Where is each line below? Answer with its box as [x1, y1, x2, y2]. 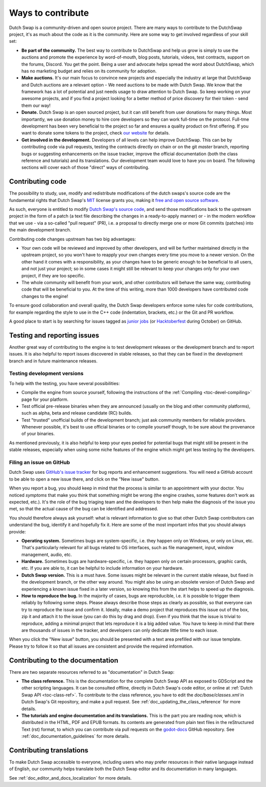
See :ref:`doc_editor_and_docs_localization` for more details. [9, 775, 132, 781]
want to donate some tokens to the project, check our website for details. [21, 130, 170, 136]
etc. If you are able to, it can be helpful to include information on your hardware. [21, 565, 184, 571]
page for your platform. [21, 396, 69, 402]
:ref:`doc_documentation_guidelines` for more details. [21, 733, 130, 739]
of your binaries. [21, 431, 55, 437]
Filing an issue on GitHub [9, 459, 70, 466]
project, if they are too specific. [21, 272, 85, 278]
